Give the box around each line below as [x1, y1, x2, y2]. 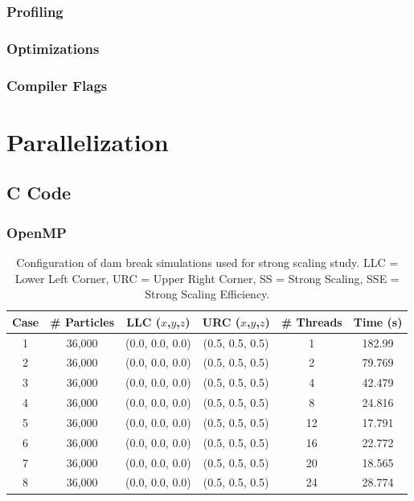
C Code [6, 180, 72, 205]
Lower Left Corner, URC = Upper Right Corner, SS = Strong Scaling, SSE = [14, 269, 400, 286]
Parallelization [6, 125, 169, 158]
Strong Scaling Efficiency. [145, 285, 270, 302]
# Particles [50, 313, 115, 330]
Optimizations [6, 38, 100, 58]
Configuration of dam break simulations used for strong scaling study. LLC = [16, 253, 399, 270]
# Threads [281, 313, 342, 330]
